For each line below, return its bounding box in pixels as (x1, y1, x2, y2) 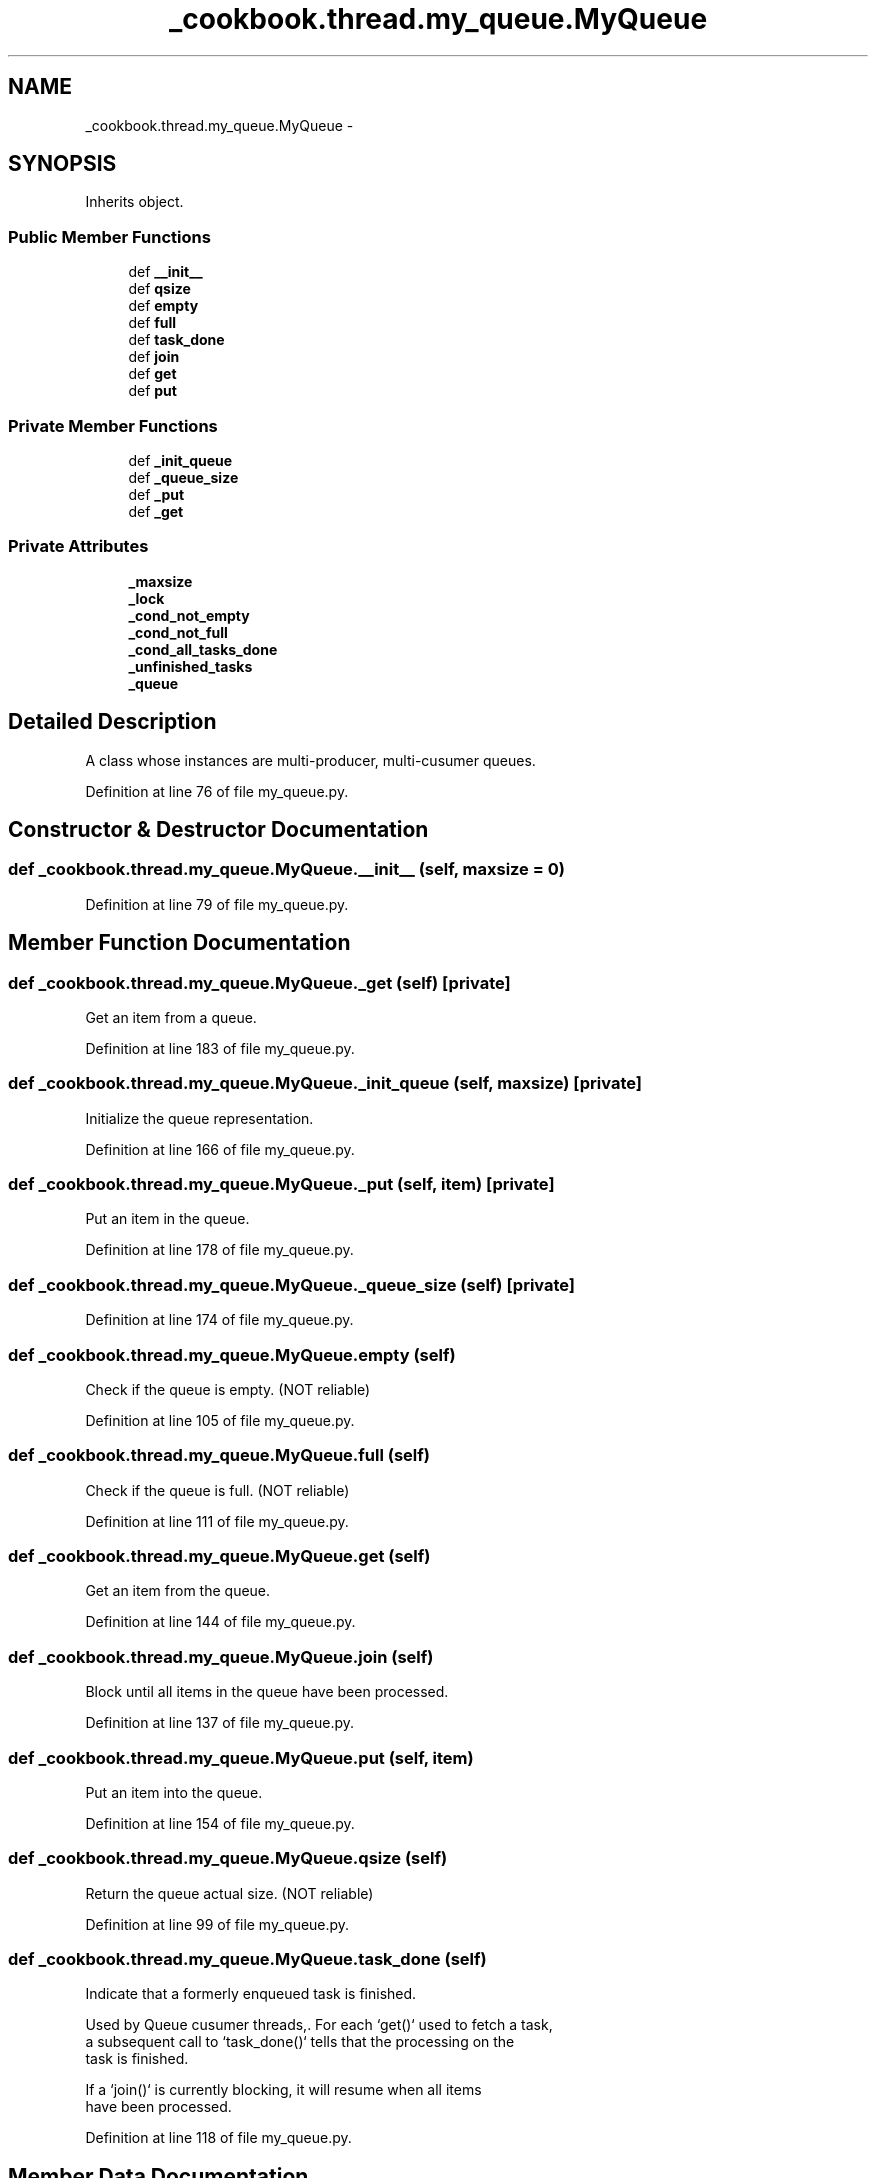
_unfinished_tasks (128, 657, 253, 675)
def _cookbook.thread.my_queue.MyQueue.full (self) (8, 1445, 430, 1466)
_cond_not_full (128, 623, 228, 641)
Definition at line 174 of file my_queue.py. (85, 1311, 354, 1329)
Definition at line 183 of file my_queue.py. (85, 1039, 355, 1057)
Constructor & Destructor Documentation (8, 816, 429, 842)
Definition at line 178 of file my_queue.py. (85, 1241, 354, 1259)
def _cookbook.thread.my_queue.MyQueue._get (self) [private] (8, 972, 511, 993)
